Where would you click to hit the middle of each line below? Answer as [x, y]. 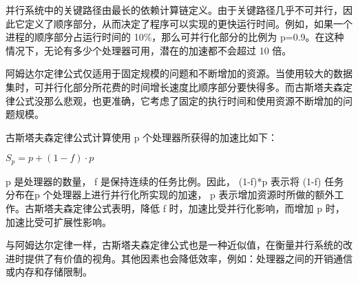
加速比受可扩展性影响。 [59, 221]
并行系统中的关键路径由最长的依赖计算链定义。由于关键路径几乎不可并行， [174, 10]
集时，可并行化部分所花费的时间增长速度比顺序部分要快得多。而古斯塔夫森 [174, 86]
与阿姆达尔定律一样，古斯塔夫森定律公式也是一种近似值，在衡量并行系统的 [174, 245]
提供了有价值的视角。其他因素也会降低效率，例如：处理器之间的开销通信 [188, 258]
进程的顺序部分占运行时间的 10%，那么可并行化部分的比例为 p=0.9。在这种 [175, 37]
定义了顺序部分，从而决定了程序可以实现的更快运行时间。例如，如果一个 [188, 23]
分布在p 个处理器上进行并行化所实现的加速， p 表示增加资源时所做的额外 [170, 195]
